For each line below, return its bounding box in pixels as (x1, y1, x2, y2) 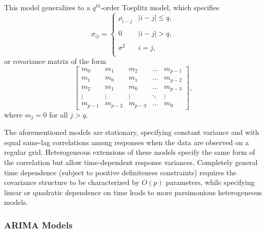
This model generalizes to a (4, 2, 90, 12)
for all (49, 109, 68, 120)
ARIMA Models (4, 218, 73, 231)
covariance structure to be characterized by (4, 177, 139, 188)
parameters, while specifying (166, 177, 255, 188)
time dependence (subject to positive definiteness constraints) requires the (4, 167, 237, 177)
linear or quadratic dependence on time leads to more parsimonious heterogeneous (4, 187, 262, 197)
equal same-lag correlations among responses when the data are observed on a (4, 136, 249, 147)
